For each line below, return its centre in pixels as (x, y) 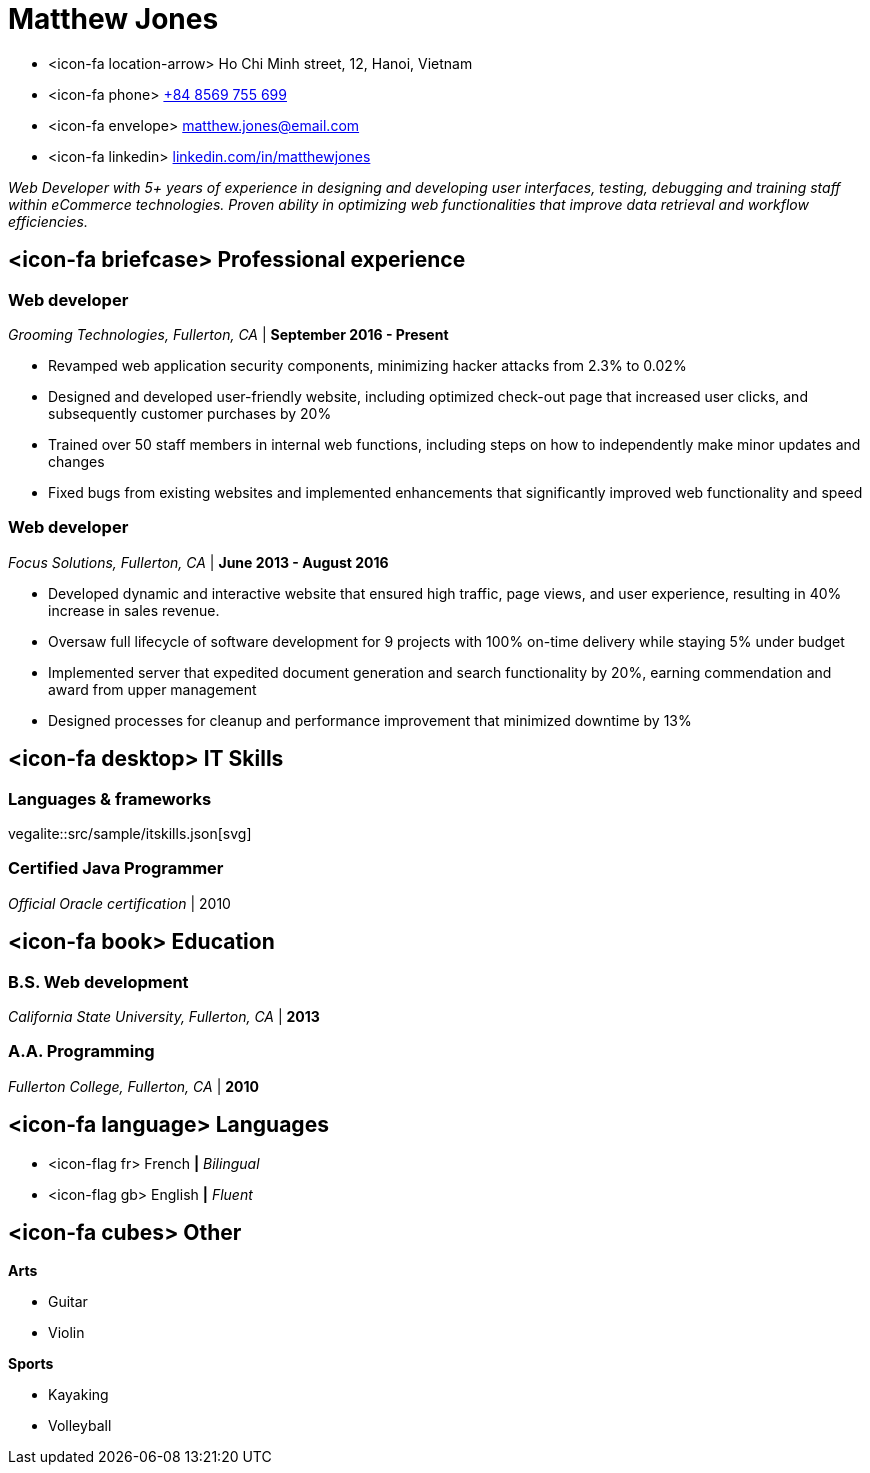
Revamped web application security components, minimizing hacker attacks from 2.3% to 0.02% (367, 365)
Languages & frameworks (110, 798)
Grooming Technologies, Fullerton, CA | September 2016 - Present (228, 334)
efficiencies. (48, 221)
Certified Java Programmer (116, 868)
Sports (31, 1364)
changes (76, 461)
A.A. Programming (81, 1051)
